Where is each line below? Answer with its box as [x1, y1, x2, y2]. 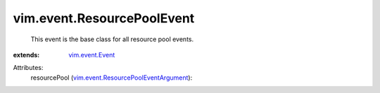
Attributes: [13, 64, 44, 72]
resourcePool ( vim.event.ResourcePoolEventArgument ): [30, 73, 193, 82]
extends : [13, 50, 40, 59]
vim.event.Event [68, 50, 115, 59]
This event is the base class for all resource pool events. [30, 35, 194, 43]
